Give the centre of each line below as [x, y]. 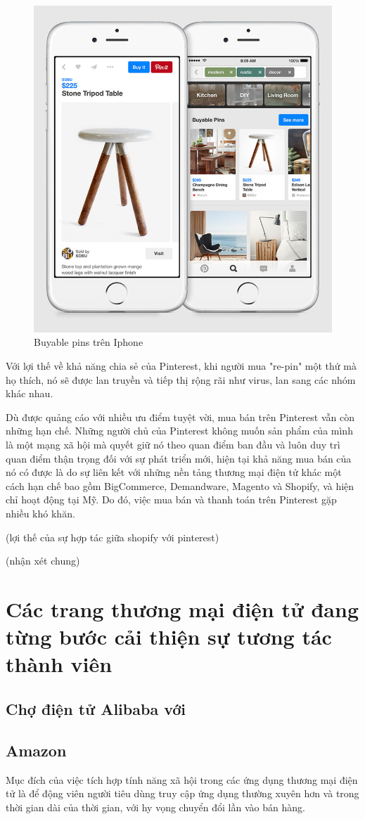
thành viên [59, 664]
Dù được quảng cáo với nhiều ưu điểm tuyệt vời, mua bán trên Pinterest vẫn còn [180, 417]
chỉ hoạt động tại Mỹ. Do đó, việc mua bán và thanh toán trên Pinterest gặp [171, 499]
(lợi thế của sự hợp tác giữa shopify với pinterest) [113, 537]
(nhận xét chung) [43, 561]
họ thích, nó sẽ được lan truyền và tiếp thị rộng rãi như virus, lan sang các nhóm [181, 379]
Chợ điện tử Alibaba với [96, 708]
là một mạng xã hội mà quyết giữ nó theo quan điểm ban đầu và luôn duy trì [173, 445]
